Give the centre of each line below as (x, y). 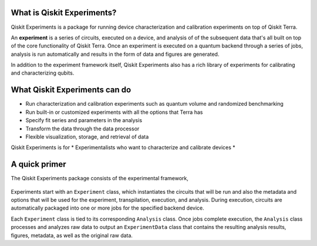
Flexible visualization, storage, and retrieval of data (87, 137)
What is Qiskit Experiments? (64, 13)
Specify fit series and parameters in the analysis (84, 120)
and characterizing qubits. (43, 73)
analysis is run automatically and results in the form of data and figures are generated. (115, 54)
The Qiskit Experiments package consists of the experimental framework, (100, 178)
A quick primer (38, 164)
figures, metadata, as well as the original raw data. (72, 235)
